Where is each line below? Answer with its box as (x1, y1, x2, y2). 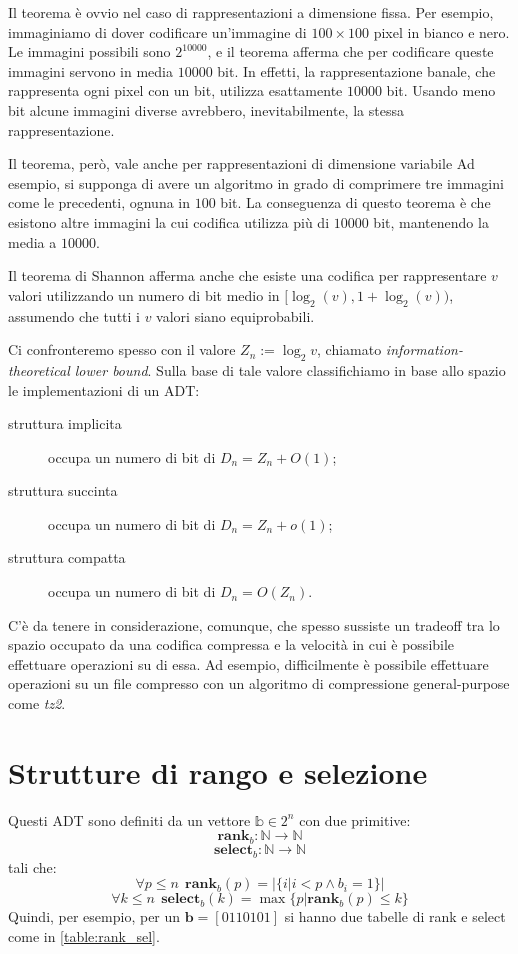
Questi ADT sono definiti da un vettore (8, 809, 251, 830)
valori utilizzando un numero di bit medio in (8, 284, 280, 305)
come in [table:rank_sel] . (8, 925, 160, 946)
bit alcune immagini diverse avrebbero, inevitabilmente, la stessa (8, 99, 404, 120)
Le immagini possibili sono (8, 41, 171, 62)
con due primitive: (299, 809, 411, 830)
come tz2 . (8, 693, 66, 714)
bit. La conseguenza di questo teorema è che (220, 192, 491, 213)
